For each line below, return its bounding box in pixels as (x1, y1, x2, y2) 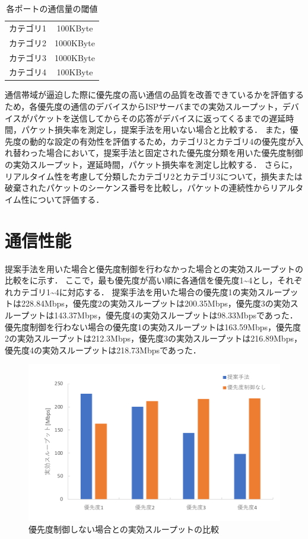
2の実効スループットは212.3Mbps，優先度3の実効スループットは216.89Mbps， (5, 332, 302, 345)
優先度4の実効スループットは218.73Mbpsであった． (5, 343, 201, 356)
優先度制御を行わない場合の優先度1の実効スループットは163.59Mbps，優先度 (5, 320, 301, 333)
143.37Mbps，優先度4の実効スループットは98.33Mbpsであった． (54, 308, 298, 321)
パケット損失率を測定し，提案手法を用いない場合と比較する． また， (21, 123, 290, 136)
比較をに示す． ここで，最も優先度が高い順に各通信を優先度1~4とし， (5, 274, 278, 286)
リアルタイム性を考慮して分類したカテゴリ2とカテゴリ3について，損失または (5, 170, 303, 182)
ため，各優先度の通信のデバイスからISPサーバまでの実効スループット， (5, 100, 282, 113)
